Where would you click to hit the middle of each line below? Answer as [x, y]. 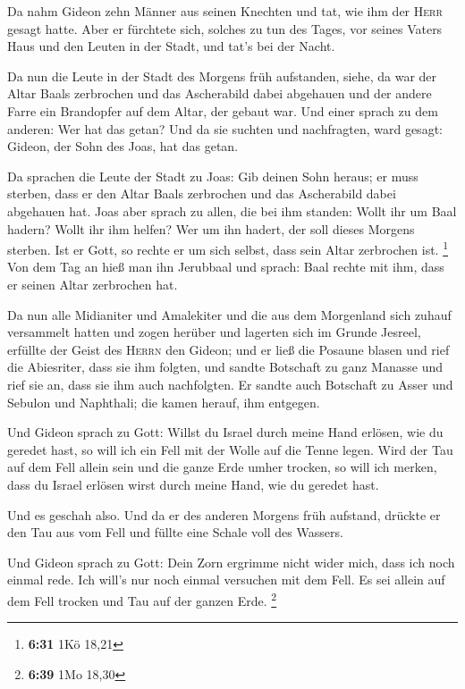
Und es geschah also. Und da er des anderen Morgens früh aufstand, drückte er [224, 514]
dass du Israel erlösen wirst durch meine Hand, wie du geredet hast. [193, 484]
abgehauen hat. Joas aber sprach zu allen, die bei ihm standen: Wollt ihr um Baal [232, 210]
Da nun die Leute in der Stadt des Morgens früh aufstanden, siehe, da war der [222, 76]
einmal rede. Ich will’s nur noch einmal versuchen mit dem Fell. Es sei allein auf [226, 580]
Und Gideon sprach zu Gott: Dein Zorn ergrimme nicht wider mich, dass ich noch [231, 562]
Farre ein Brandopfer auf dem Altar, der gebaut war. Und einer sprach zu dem [223, 110]
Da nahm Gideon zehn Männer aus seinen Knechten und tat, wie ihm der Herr [225, 11]
